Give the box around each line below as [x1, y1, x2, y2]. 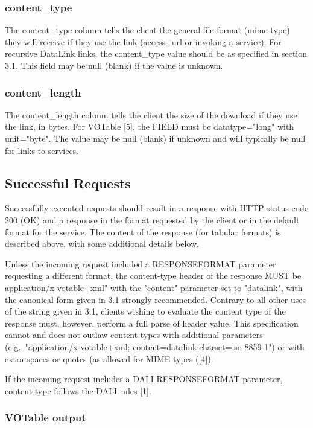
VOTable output [5, 410, 86, 425]
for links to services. [5, 144, 79, 156]
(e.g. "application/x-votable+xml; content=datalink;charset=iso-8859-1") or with [5, 340, 305, 353]
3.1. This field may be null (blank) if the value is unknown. [5, 59, 223, 71]
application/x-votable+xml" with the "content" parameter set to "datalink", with [5, 281, 303, 293]
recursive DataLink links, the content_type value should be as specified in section [5, 47, 308, 60]
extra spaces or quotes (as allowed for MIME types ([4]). [5, 352, 213, 365]
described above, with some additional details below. [5, 237, 199, 250]
